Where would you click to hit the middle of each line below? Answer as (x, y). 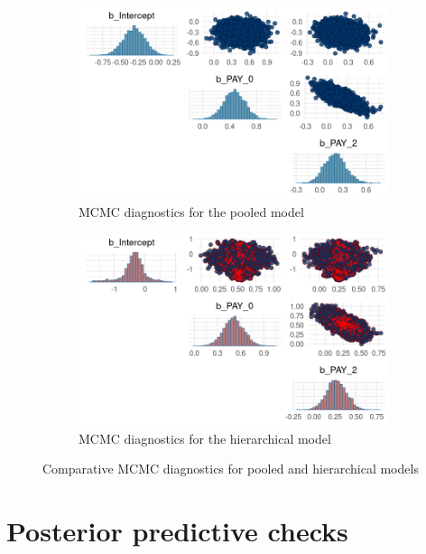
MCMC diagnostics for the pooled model (191, 212)
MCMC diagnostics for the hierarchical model (205, 438)
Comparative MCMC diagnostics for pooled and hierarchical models (231, 469)
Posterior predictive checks (177, 531)
